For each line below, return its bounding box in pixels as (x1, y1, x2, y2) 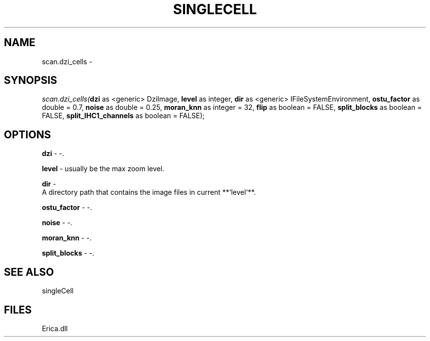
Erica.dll (42, 324, 68, 333)
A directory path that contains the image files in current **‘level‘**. (42, 188, 256, 197)
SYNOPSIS (4, 74, 57, 87)
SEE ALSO (4, 265, 54, 278)
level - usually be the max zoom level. (42, 164, 164, 173)
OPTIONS (4, 128, 51, 141)
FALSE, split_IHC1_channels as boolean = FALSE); (42, 111, 205, 120)
